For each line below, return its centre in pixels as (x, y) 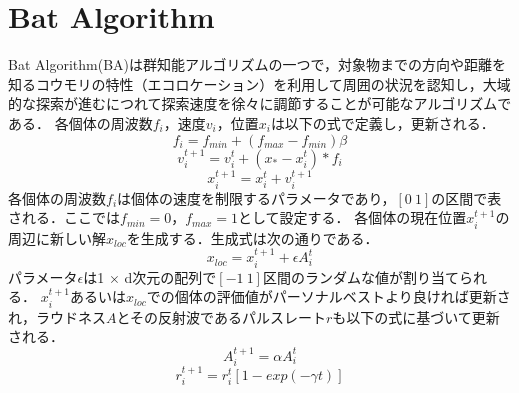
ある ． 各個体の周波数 (80, 122)
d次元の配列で (170, 276)
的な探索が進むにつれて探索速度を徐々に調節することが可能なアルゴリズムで (260, 103)
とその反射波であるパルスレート (221, 316)
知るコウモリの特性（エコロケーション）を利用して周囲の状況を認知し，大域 (259, 83)
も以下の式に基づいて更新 (416, 316)
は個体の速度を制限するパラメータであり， (256, 197)
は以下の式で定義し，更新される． (382, 122)
